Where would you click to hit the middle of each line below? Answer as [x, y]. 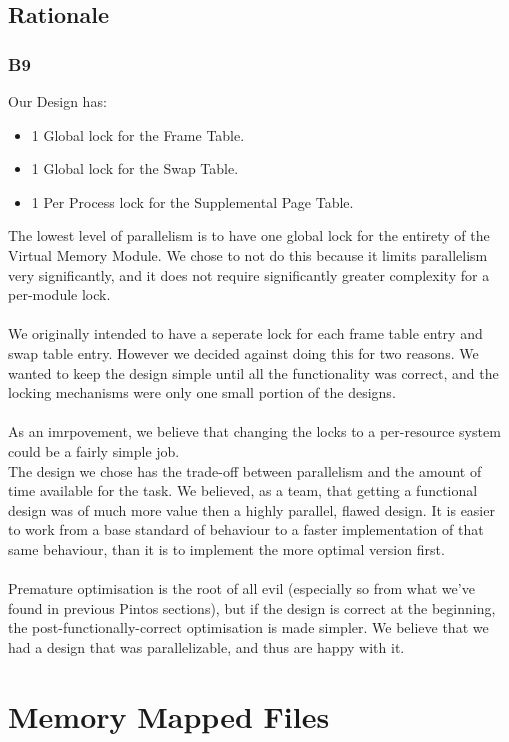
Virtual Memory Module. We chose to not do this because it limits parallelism [248, 254]
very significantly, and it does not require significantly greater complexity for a [249, 274]
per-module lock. [59, 294]
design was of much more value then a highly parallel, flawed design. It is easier [251, 509]
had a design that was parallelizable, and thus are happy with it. [206, 646]
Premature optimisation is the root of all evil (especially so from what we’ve [241, 588]
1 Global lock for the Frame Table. [138, 134]
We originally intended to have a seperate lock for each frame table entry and [245, 333]
